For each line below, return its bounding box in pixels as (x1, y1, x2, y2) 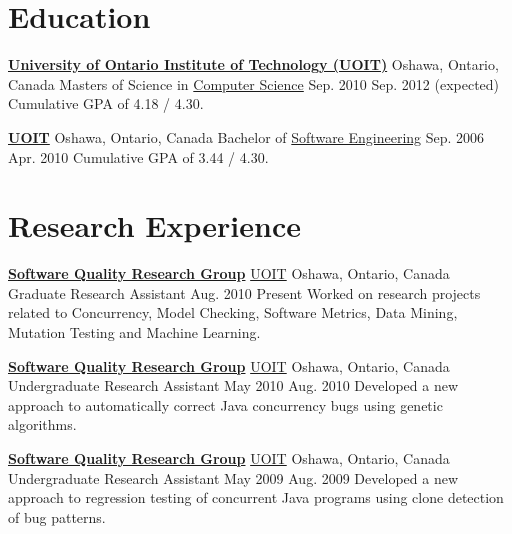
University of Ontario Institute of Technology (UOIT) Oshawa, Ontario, (8, 54, 499, 75)
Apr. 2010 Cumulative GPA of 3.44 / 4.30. (8, 146, 269, 167)
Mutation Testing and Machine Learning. (8, 322, 261, 342)
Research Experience (8, 205, 301, 246)
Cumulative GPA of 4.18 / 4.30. (8, 93, 204, 114)
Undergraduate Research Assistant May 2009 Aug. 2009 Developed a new (8, 467, 458, 488)
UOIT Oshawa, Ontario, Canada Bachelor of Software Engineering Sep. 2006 (8, 126, 485, 147)
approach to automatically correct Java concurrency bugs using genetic (8, 394, 443, 415)
